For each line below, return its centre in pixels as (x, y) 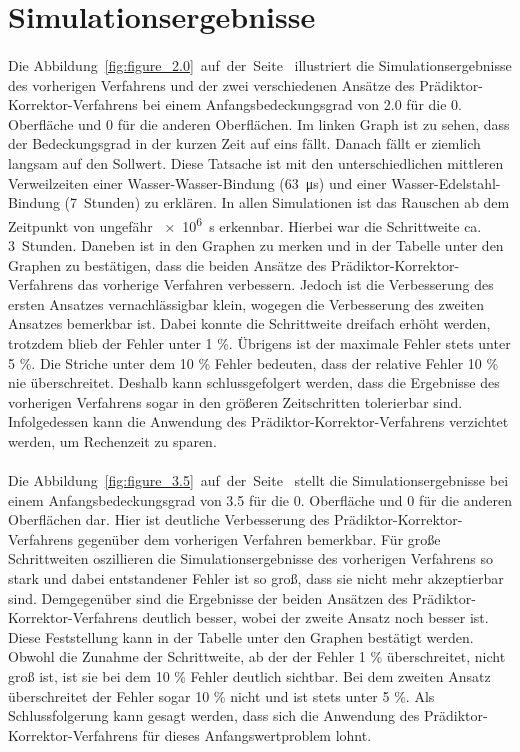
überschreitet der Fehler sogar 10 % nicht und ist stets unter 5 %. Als (221, 695)
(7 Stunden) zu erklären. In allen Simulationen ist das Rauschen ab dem (287, 202)
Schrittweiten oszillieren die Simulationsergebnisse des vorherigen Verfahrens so (250, 558)
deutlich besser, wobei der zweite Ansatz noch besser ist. (315, 617)
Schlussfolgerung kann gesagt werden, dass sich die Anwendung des (214, 715)
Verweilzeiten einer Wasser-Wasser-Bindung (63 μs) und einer (197, 182)
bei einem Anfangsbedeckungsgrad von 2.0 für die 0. (302, 104)
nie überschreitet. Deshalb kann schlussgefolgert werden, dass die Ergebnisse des (254, 382)
